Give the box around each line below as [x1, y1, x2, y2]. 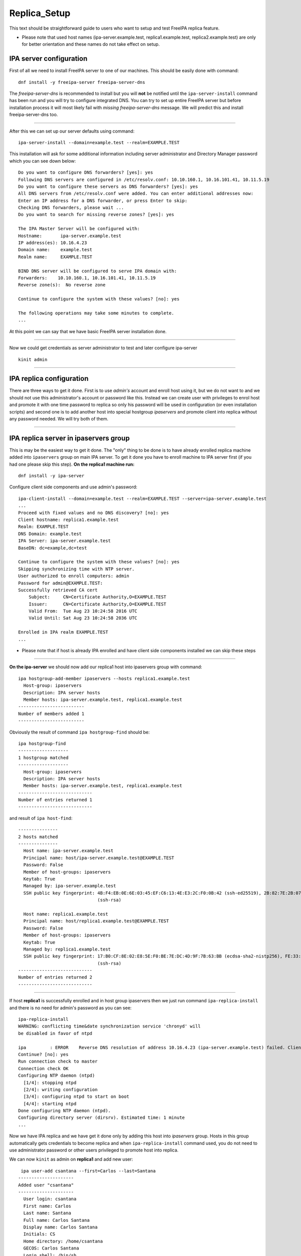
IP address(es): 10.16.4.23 [18, 240, 87, 246]
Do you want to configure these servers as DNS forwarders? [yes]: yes [18, 183, 198, 189]
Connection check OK [18, 1066, 69, 1071]
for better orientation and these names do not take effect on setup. [22, 41, 160, 47]
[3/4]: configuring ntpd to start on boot [23, 1094, 130, 1100]
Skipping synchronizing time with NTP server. [18, 566, 135, 572]
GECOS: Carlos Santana [23, 1245, 79, 1251]
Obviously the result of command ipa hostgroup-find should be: [9, 729, 150, 735]
